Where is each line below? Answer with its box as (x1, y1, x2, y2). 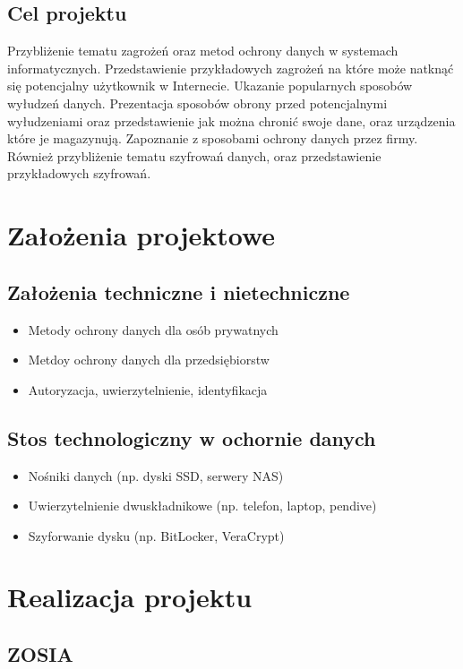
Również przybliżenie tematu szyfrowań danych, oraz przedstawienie (7, 146, 382, 165)
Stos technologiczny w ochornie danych (7, 424, 376, 451)
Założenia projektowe (7, 217, 276, 253)
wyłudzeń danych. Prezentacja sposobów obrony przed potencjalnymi (7, 93, 388, 112)
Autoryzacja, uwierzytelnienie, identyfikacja (28, 380, 268, 399)
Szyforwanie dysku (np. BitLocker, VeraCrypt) (28, 526, 285, 545)
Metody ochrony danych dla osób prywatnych (28, 320, 279, 339)
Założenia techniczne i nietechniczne (7, 278, 350, 305)
